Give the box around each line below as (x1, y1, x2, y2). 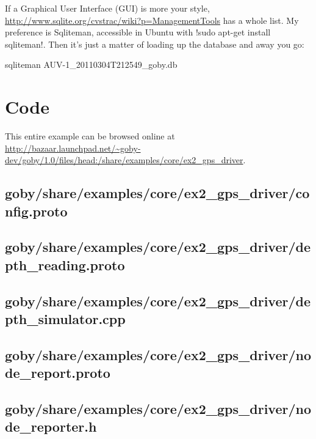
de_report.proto (5, 363, 110, 382)
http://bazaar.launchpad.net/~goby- (5, 141, 141, 154)
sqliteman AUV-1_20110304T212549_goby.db (5, 58, 178, 71)
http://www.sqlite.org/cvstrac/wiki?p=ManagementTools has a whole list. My (5, 13, 299, 26)
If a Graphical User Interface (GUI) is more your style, (5, 2, 210, 14)
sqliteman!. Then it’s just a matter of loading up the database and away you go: (5, 37, 304, 50)
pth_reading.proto (5, 255, 125, 274)
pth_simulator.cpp (5, 309, 126, 328)
